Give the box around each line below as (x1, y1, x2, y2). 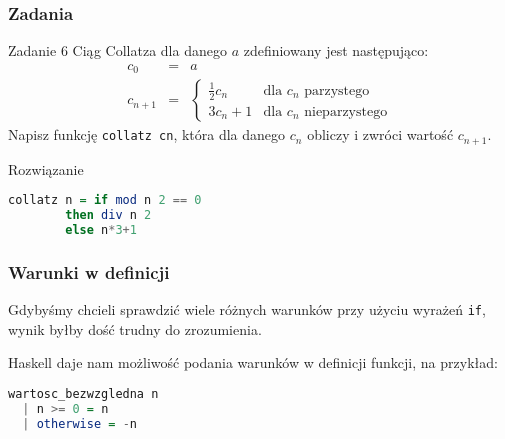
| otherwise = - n (22, 416, 137, 431)
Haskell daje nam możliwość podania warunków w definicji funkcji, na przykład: (8, 352, 498, 373)
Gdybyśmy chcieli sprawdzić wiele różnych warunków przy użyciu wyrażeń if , (8, 299, 486, 320)
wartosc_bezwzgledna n (8, 387, 159, 402)
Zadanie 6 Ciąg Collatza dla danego (8, 40, 227, 61)
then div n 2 (65, 208, 152, 223)
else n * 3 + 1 (65, 223, 137, 238)
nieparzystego (304, 104, 388, 119)
